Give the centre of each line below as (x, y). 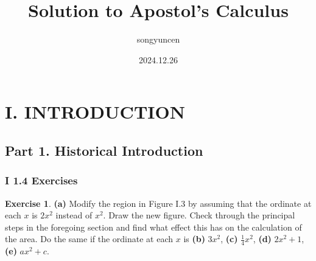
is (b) (194, 239)
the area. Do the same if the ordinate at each (89, 239)
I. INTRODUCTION (95, 112)
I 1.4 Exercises (41, 180)
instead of (74, 215)
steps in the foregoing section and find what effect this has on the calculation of (153, 227)
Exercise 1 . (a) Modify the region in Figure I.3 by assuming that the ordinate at (158, 203)
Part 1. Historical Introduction (104, 150)
